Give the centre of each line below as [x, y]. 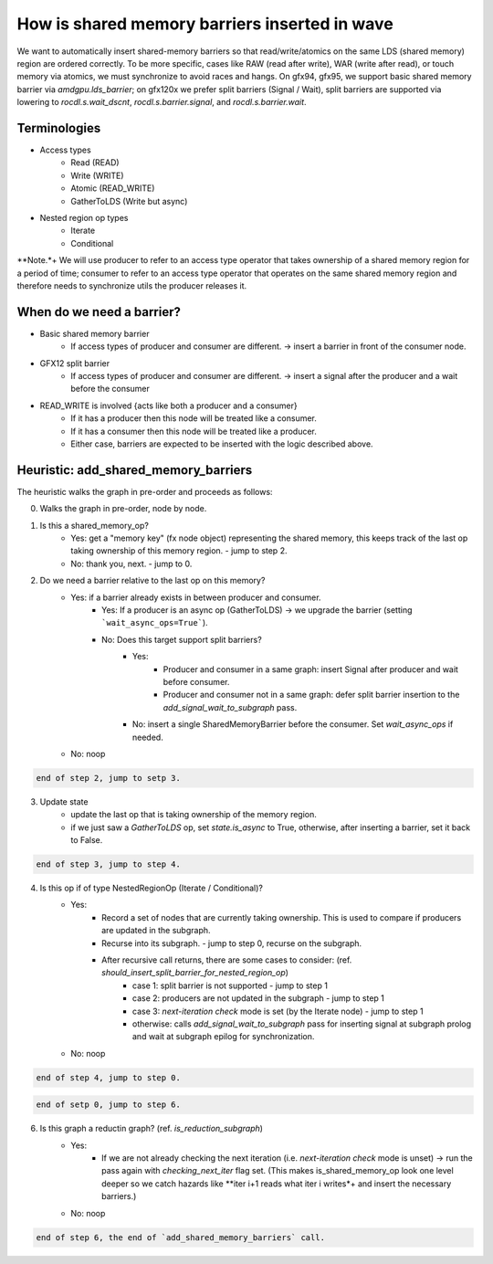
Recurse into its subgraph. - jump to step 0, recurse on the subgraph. [232, 943]
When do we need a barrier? [99, 312]
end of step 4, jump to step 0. [109, 1077]
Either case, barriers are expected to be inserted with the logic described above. [222, 444]
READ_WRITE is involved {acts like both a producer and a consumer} [168, 406]
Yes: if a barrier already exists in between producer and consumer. [196, 597]
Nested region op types [84, 217]
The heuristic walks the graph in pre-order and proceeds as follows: [145, 491]
